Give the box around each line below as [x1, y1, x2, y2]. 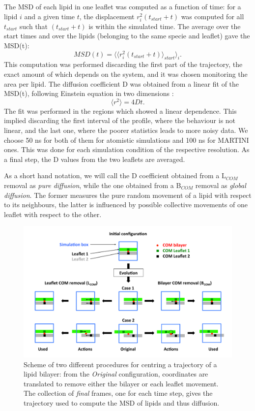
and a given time [24, 11, 75, 21]
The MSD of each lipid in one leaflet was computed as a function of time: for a [4, 1, 241, 11]
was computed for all [181, 11, 244, 21]
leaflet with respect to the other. [4, 209, 102, 219]
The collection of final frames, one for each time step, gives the [24, 388, 213, 398]
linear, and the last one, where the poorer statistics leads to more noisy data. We [4, 125, 248, 135]
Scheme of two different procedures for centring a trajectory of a [24, 359, 217, 369]
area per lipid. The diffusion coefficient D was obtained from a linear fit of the [4, 78, 239, 89]
